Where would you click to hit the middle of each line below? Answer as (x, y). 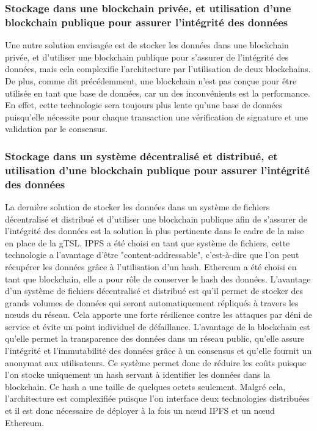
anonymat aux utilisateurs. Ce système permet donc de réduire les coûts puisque (155, 362)
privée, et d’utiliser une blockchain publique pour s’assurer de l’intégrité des (147, 57)
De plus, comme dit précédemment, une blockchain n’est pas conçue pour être (151, 80)
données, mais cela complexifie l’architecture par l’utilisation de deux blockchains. (158, 69)
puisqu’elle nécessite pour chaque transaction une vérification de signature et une (156, 116)
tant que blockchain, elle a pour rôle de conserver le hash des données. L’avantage (158, 278)
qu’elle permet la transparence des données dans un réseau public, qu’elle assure (155, 338)
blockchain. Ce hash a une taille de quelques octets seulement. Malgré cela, (145, 386)
